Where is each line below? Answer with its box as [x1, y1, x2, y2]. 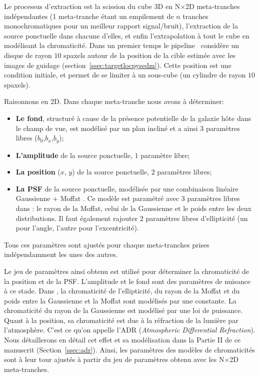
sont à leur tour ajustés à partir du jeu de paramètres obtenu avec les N [4, 354, 224, 364]
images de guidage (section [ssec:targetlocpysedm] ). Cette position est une [4, 59, 231, 70]
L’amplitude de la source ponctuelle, [15, 149, 132, 160]
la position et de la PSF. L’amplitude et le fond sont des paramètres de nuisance [4, 275, 250, 286]
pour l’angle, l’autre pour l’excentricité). [15, 222, 139, 233]
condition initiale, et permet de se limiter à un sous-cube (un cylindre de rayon [4, 69, 246, 80]
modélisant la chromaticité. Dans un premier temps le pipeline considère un [4, 40, 239, 50]
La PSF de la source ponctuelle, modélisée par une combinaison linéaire [15, 183, 238, 193]
